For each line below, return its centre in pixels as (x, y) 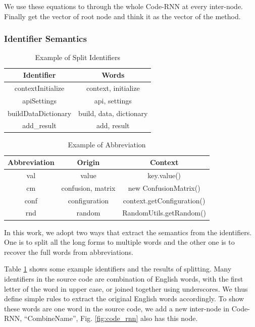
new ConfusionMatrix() (164, 187)
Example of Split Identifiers (78, 57)
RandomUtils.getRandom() (164, 213)
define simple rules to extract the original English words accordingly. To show (124, 298)
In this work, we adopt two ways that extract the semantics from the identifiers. (128, 232)
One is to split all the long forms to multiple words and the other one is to (119, 242)
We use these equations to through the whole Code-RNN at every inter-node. (124, 6)
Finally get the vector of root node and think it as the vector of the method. (122, 16)
